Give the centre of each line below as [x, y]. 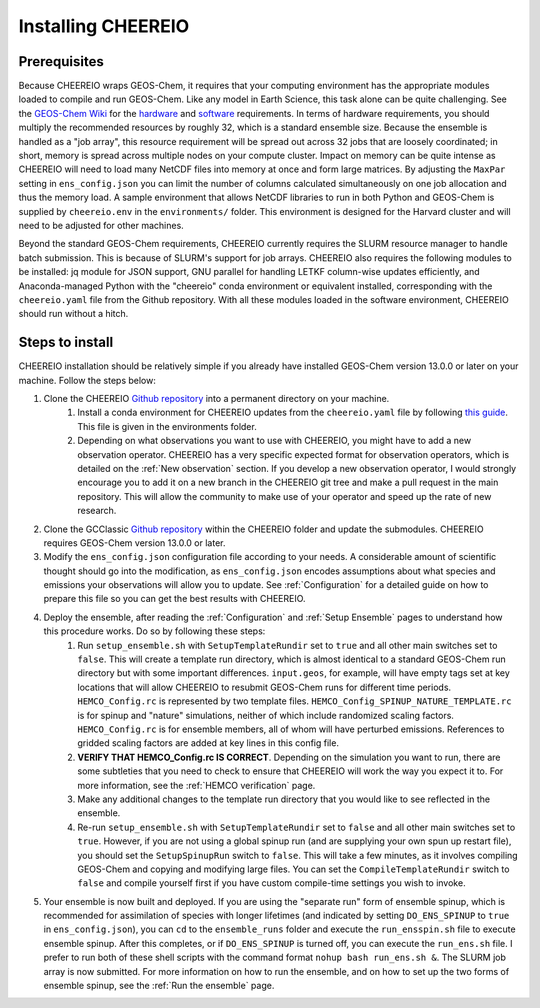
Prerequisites [61, 61]
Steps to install [66, 342]
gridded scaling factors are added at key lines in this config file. [208, 743]
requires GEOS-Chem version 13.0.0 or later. [134, 542]
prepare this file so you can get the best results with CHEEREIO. [174, 599]
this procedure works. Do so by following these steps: [154, 631]
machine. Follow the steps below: [87, 380]
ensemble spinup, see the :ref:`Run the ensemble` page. [159, 986]
